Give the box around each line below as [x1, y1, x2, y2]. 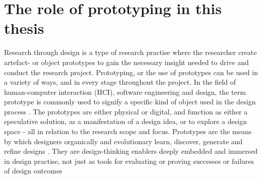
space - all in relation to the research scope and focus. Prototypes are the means [4, 126, 252, 137]
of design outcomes [4, 165, 62, 176]
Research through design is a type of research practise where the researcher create [4, 47, 257, 57]
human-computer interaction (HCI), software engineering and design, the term [4, 86, 246, 97]
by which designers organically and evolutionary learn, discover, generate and [4, 136, 243, 146]
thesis [4, 18, 44, 38]
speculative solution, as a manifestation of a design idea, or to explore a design [4, 116, 247, 127]
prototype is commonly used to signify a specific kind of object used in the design [4, 96, 256, 107]
